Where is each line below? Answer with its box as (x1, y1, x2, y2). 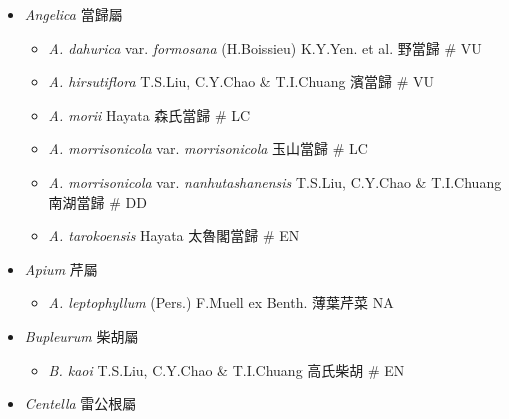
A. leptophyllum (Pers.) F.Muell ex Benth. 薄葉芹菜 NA (48, 292, 394, 313)
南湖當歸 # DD (48, 191, 147, 212)
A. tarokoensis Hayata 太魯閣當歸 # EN (48, 225, 300, 246)
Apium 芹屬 (24, 258, 98, 279)
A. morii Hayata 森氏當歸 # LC (48, 104, 251, 125)
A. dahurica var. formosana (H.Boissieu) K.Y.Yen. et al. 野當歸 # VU (48, 37, 482, 58)
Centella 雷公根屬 (24, 393, 137, 414)
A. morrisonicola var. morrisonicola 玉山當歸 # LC (48, 138, 368, 159)
